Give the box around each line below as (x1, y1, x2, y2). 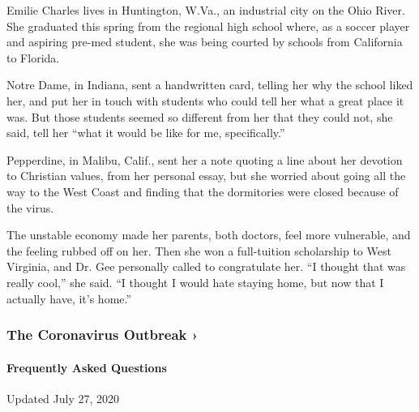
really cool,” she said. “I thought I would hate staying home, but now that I (6, 273, 384, 290)
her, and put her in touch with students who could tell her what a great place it (6, 92, 404, 109)
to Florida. (6, 49, 60, 66)
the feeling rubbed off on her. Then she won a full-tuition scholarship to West (6, 242, 391, 259)
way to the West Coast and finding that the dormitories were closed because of (6, 182, 399, 200)
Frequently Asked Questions (6, 358, 167, 376)
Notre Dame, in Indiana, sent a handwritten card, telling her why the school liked (6, 76, 413, 93)
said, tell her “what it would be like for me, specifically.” (6, 124, 285, 141)
